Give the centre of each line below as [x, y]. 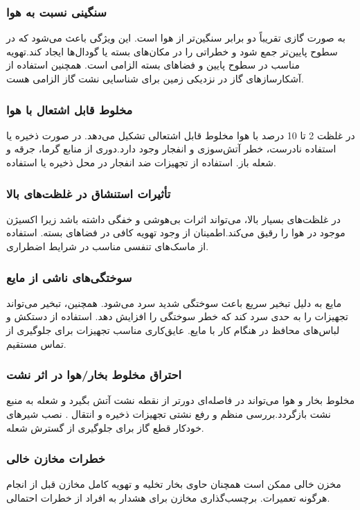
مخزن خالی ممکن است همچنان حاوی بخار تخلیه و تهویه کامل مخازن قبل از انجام [174, 484]
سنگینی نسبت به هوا [57, 11]
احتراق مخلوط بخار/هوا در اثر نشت [94, 375]
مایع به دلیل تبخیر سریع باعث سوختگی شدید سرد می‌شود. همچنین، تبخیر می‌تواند [174, 302]
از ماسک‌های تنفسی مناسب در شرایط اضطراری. [108, 246]
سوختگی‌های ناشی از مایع [69, 277]
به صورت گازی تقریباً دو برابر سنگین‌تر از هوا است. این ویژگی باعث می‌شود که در [176, 38]
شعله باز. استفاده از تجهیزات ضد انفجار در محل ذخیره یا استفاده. [141, 162]
